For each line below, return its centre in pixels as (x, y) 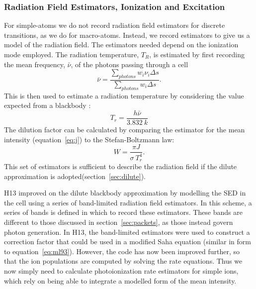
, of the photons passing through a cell (129, 64)
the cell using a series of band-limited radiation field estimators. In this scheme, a (128, 202)
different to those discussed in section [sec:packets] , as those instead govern (119, 222)
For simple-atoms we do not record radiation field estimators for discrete (115, 25)
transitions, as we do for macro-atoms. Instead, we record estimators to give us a (127, 35)
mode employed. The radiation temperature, (72, 54)
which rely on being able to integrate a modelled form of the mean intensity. (120, 280)
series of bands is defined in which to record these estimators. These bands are (123, 212)
